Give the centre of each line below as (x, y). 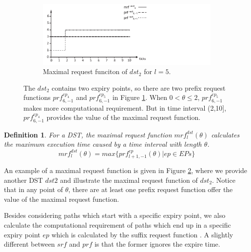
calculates (225, 134)
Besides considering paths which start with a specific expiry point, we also (115, 215)
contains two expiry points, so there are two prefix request (139, 87)
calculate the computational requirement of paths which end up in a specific (117, 224)
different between (29, 244)
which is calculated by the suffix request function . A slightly (142, 234)
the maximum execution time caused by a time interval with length (103, 144)
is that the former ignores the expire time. (157, 244)
